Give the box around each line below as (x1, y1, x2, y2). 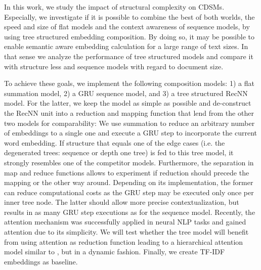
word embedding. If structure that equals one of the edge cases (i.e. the (4, 137, 225, 148)
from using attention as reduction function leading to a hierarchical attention (4, 236, 243, 247)
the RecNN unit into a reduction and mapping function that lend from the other (4, 107, 254, 118)
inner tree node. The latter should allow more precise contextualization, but (4, 197, 239, 207)
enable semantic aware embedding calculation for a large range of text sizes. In (4, 41, 248, 52)
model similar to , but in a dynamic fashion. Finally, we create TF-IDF (4, 246, 225, 257)
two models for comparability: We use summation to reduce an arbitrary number (4, 117, 255, 128)
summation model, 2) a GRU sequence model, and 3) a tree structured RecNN (4, 87, 248, 98)
